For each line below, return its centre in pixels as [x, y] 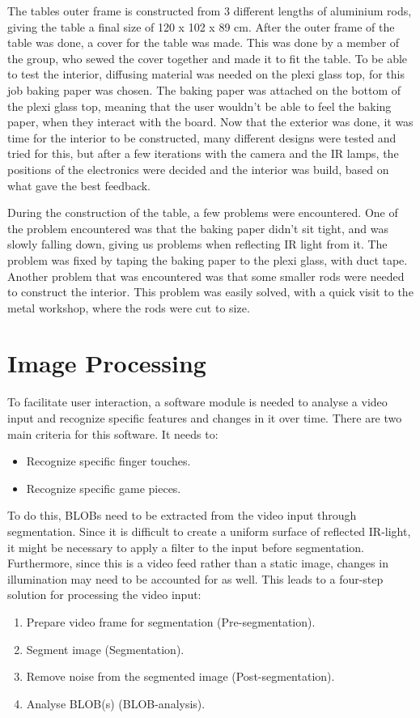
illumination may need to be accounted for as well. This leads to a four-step [195, 578]
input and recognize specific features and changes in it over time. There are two [205, 418]
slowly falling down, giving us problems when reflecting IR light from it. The [197, 244]
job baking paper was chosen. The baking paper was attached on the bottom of [204, 89]
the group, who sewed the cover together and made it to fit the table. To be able [208, 58]
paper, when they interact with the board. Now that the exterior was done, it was [210, 122]
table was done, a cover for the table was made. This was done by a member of [204, 42]
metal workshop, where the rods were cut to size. [129, 307]
